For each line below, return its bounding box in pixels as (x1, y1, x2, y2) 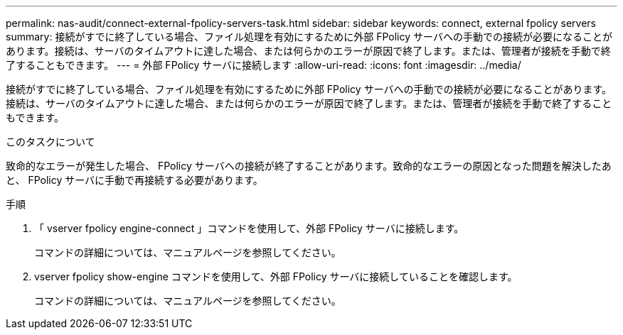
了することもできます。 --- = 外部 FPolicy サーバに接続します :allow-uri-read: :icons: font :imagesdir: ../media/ (6, 59, 521, 71)
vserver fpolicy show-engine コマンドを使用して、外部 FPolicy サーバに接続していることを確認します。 (34, 270, 518, 282)
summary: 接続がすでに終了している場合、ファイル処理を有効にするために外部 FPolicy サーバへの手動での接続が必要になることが (6, 31, 612, 43)
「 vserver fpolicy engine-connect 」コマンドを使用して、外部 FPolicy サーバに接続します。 (34, 222, 464, 234)
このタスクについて (6, 136, 95, 148)
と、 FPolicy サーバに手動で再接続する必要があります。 (6, 174, 263, 186)
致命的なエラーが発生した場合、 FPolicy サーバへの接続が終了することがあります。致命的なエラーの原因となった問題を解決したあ (6, 160, 612, 172)
